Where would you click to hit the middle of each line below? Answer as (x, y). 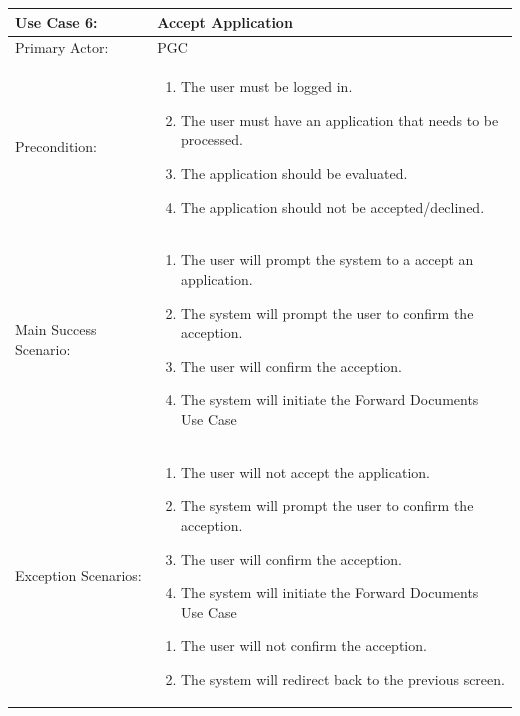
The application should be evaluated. (294, 172)
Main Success (56, 329)
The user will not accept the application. (305, 471)
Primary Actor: (62, 47)
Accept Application (225, 21)
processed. (212, 139)
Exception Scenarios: (78, 575)
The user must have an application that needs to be (339, 119)
